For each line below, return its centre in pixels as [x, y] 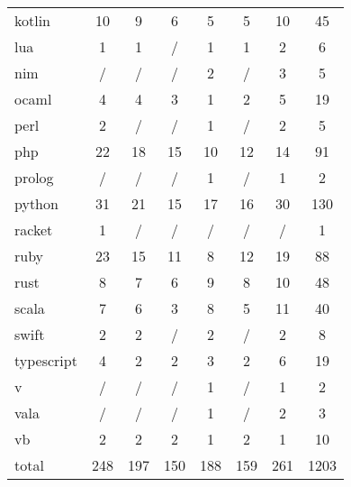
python [36, 203]
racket [34, 230]
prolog [34, 177]
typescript [46, 360]
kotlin [33, 20]
